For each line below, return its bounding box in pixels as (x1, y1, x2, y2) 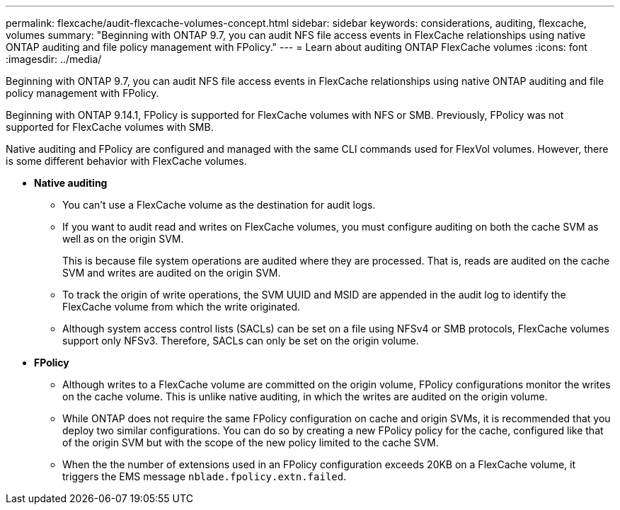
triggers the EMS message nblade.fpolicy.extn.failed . (62, 470, 347, 482)
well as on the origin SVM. (62, 233, 184, 245)
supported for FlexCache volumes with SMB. (6, 121, 214, 133)
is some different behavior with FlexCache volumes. (6, 155, 247, 167)
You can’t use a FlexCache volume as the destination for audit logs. (62, 199, 376, 211)
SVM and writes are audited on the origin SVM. (62, 267, 281, 279)
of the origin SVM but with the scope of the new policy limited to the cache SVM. (62, 436, 439, 448)
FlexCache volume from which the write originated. (62, 301, 301, 313)
